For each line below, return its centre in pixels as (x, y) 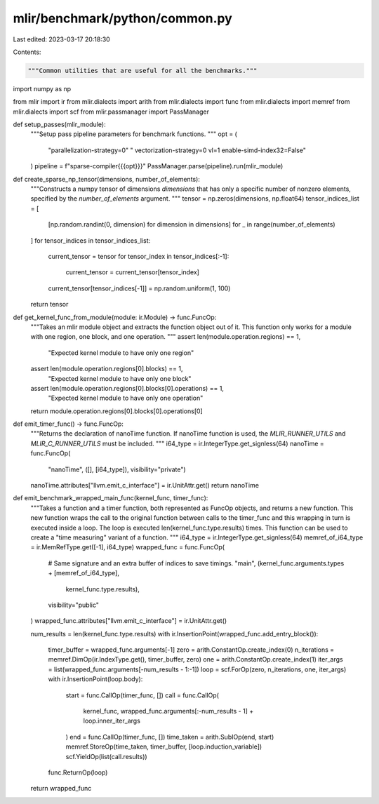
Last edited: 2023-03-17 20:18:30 (61, 39)
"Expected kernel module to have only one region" (121, 353)
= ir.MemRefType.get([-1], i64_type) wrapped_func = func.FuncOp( (127, 547)
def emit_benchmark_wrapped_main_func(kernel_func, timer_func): (111, 498)
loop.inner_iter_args (112, 721)
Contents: (27, 52)
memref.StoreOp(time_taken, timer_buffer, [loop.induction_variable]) (164, 746)
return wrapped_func (61, 789)
